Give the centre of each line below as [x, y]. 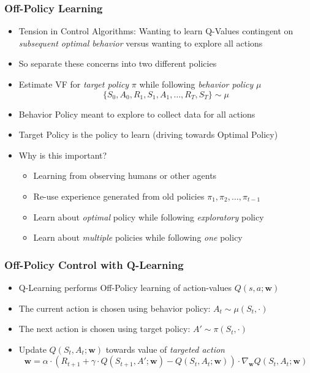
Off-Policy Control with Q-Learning [94, 264]
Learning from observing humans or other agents [125, 175]
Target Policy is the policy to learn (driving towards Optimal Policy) [148, 134]
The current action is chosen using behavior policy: [115, 308]
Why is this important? [63, 155]
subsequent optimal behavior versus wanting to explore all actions [141, 43]
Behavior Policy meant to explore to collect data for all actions [137, 114]
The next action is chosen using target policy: [104, 329]
